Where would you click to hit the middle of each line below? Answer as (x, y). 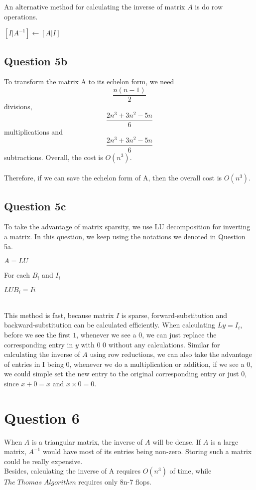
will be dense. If (177, 441)
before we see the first (37, 334)
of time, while (191, 471)
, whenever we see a (106, 334)
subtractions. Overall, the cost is (54, 157)
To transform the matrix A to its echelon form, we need (89, 82)
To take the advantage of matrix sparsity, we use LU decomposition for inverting (127, 227)
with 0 (91, 344)
